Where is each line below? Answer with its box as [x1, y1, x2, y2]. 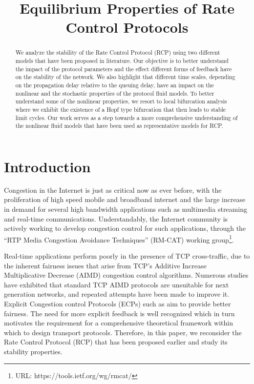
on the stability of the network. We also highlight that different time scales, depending [15, 73, 235, 81]
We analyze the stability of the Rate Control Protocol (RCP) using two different [15, 48, 220, 57]
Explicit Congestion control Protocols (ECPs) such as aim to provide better [4, 299, 231, 309]
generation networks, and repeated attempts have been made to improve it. [4, 289, 230, 299]
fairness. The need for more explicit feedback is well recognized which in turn [4, 308, 235, 318]
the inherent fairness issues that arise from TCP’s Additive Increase [4, 260, 207, 270]
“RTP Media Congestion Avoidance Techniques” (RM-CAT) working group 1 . [4, 233, 234, 244]
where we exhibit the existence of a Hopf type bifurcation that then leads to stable [15, 105, 226, 113]
